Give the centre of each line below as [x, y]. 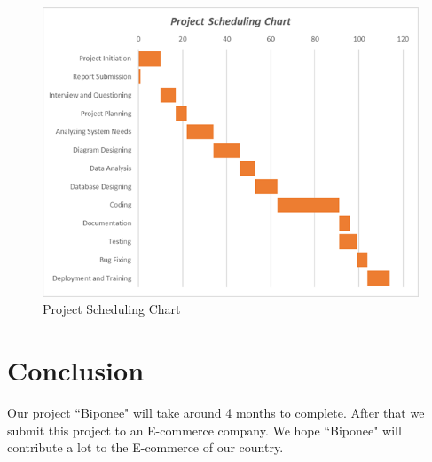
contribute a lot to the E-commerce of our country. [145, 447]
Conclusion [76, 370]
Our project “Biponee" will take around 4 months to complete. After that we [216, 412]
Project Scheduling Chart [112, 309]
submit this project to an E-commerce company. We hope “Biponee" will [204, 430]
